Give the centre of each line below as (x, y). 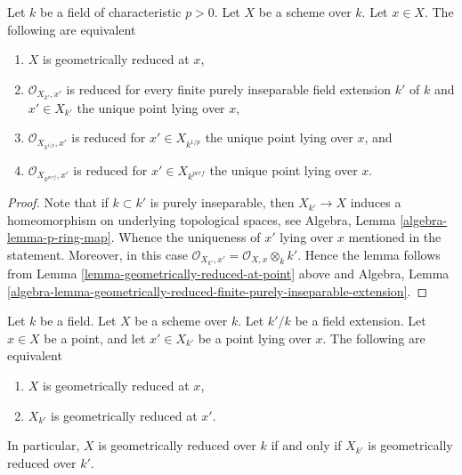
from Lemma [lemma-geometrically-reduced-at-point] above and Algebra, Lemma (228, 274)
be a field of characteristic (111, 12)
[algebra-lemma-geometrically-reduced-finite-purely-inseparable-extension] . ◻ (218, 290)
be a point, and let (95, 338)
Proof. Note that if (58, 202)
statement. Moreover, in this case (97, 254)
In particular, (44, 445)
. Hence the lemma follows (369, 254)
